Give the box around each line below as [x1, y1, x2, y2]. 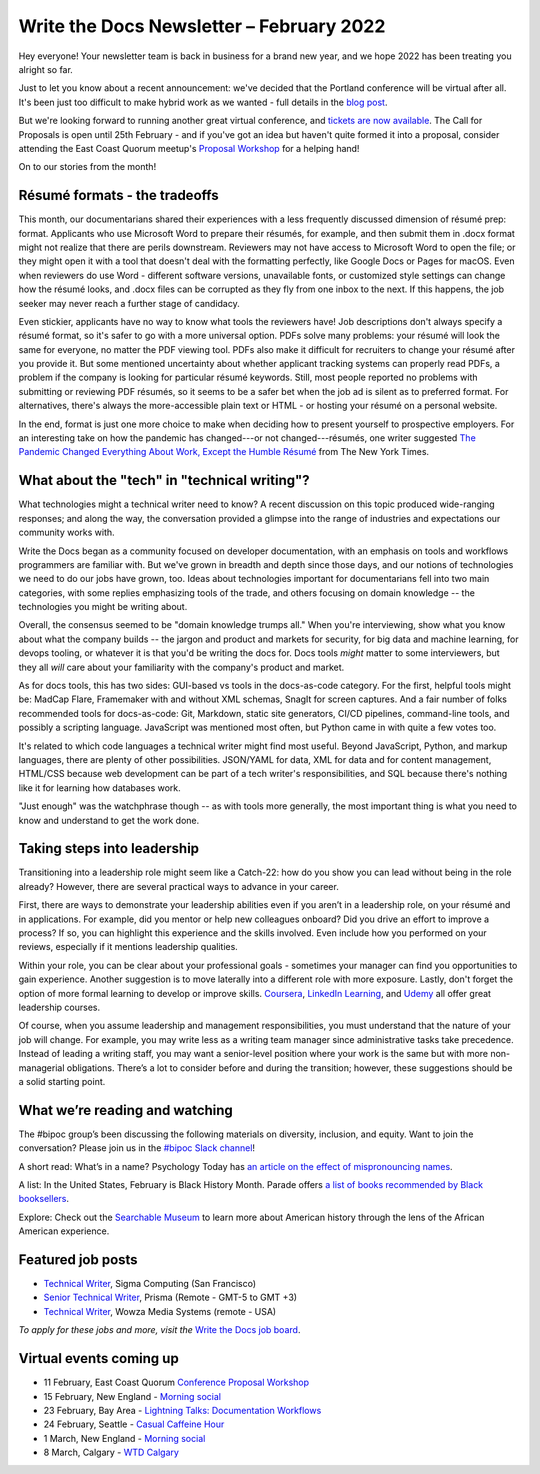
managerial [18, 1061, 65, 1074]
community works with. [18, 526, 115, 539]
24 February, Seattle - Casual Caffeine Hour [43, 1418, 225, 1430]
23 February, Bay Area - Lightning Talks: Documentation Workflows [43, 1404, 322, 1416]
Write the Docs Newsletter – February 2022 [18, 15, 386, 37]
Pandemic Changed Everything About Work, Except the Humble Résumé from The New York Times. [18, 446, 430, 458]
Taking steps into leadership [18, 840, 200, 857]
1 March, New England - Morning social [43, 1432, 206, 1444]
